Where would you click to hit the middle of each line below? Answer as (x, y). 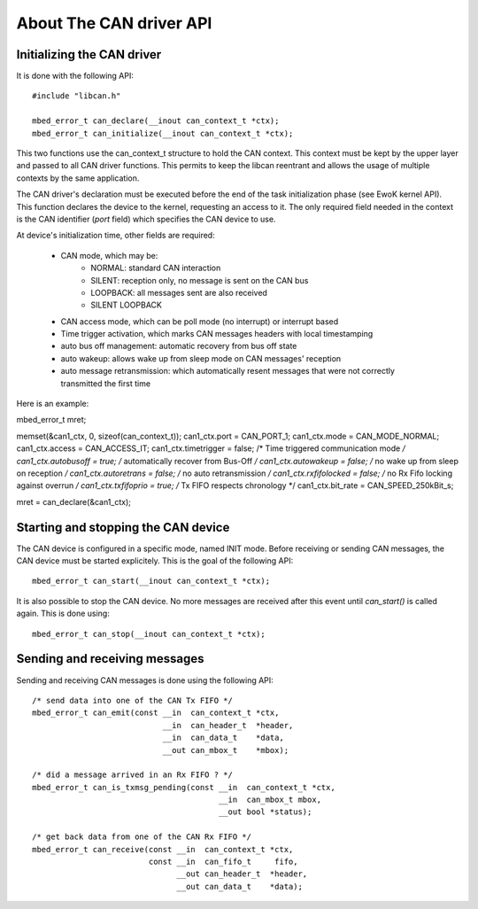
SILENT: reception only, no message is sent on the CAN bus (200, 280)
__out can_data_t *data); (239, 886)
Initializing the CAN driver (89, 54)
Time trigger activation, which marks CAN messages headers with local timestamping (217, 334)
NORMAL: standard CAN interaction (156, 268)
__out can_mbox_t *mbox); (226, 750)
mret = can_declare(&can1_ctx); (74, 501)
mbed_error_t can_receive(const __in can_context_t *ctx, (163, 849)
